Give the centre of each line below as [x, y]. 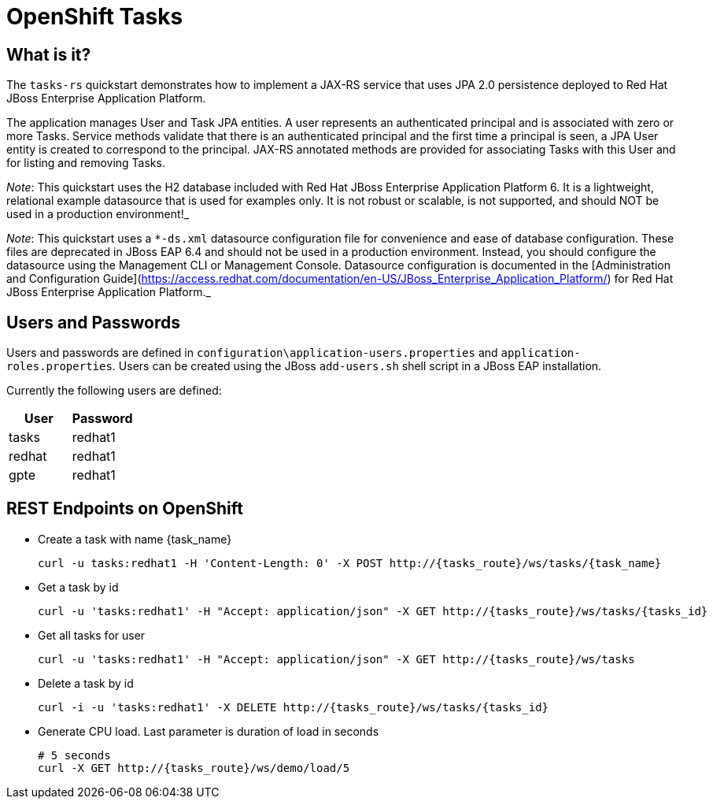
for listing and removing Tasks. [86, 163]
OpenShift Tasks [95, 17]
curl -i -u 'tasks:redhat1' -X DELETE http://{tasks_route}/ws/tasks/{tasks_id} [294, 707]
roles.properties [59, 367]
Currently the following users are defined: [114, 391]
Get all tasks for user [92, 635]
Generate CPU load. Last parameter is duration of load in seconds [209, 731]
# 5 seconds [74, 755]
